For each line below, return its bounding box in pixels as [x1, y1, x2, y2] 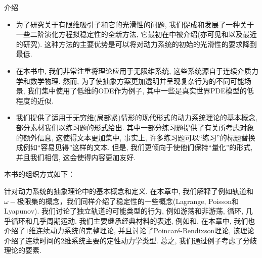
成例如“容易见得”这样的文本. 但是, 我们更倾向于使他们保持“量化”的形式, [16, 142, 253, 152]
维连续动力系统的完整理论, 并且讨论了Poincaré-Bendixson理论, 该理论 [29, 225, 254, 236]
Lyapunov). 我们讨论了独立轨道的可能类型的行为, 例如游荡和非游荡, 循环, [4, 205, 244, 216]
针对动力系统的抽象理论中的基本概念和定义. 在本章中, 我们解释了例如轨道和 [4, 185, 254, 196]
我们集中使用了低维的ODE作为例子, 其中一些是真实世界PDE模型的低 [27, 85, 254, 96]
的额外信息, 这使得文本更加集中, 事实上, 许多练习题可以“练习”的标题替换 [16, 132, 255, 142]
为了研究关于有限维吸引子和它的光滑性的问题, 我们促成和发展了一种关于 [16, 19, 254, 29]
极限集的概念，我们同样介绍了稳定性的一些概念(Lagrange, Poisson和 [17, 195, 239, 206]
